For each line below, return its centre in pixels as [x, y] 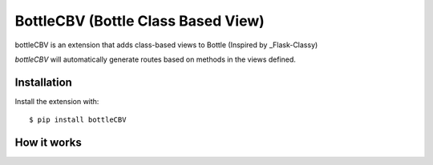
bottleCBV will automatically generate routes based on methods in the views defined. [156, 59]
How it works [48, 143]
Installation [43, 82]
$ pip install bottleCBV [78, 120]
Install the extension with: [57, 101]
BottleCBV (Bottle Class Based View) [140, 21]
